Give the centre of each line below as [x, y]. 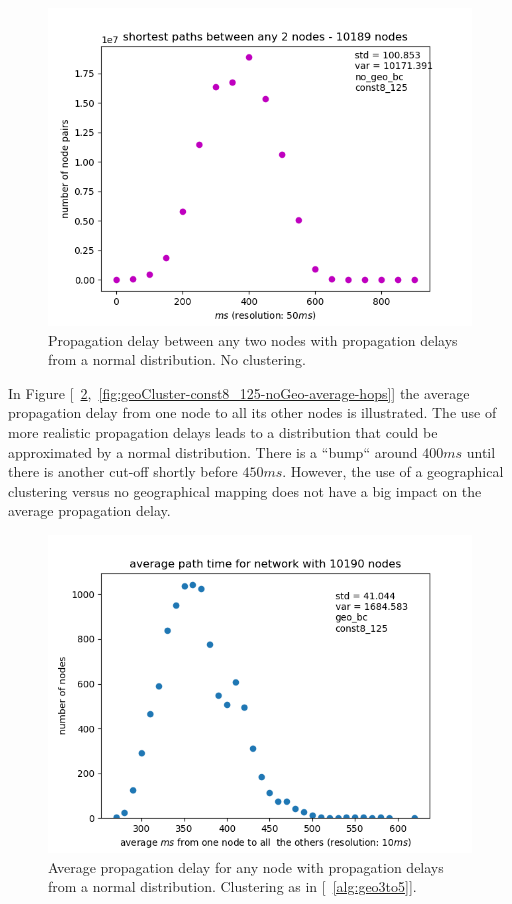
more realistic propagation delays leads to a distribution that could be [223, 431]
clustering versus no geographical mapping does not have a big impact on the [245, 490]
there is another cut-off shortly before [123, 471]
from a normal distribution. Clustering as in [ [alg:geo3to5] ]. [232, 886]
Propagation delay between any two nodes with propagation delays [253, 339]
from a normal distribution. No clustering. [177, 359]
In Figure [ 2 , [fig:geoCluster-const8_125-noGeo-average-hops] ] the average [239, 392]
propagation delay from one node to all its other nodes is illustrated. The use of [252, 412]
